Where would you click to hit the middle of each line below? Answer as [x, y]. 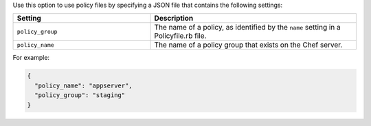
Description [174, 19]
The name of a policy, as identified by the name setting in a [248, 28]
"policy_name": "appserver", [84, 85]
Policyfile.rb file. [180, 36]
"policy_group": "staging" [80, 95]
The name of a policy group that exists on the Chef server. [248, 45]
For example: [31, 58]
